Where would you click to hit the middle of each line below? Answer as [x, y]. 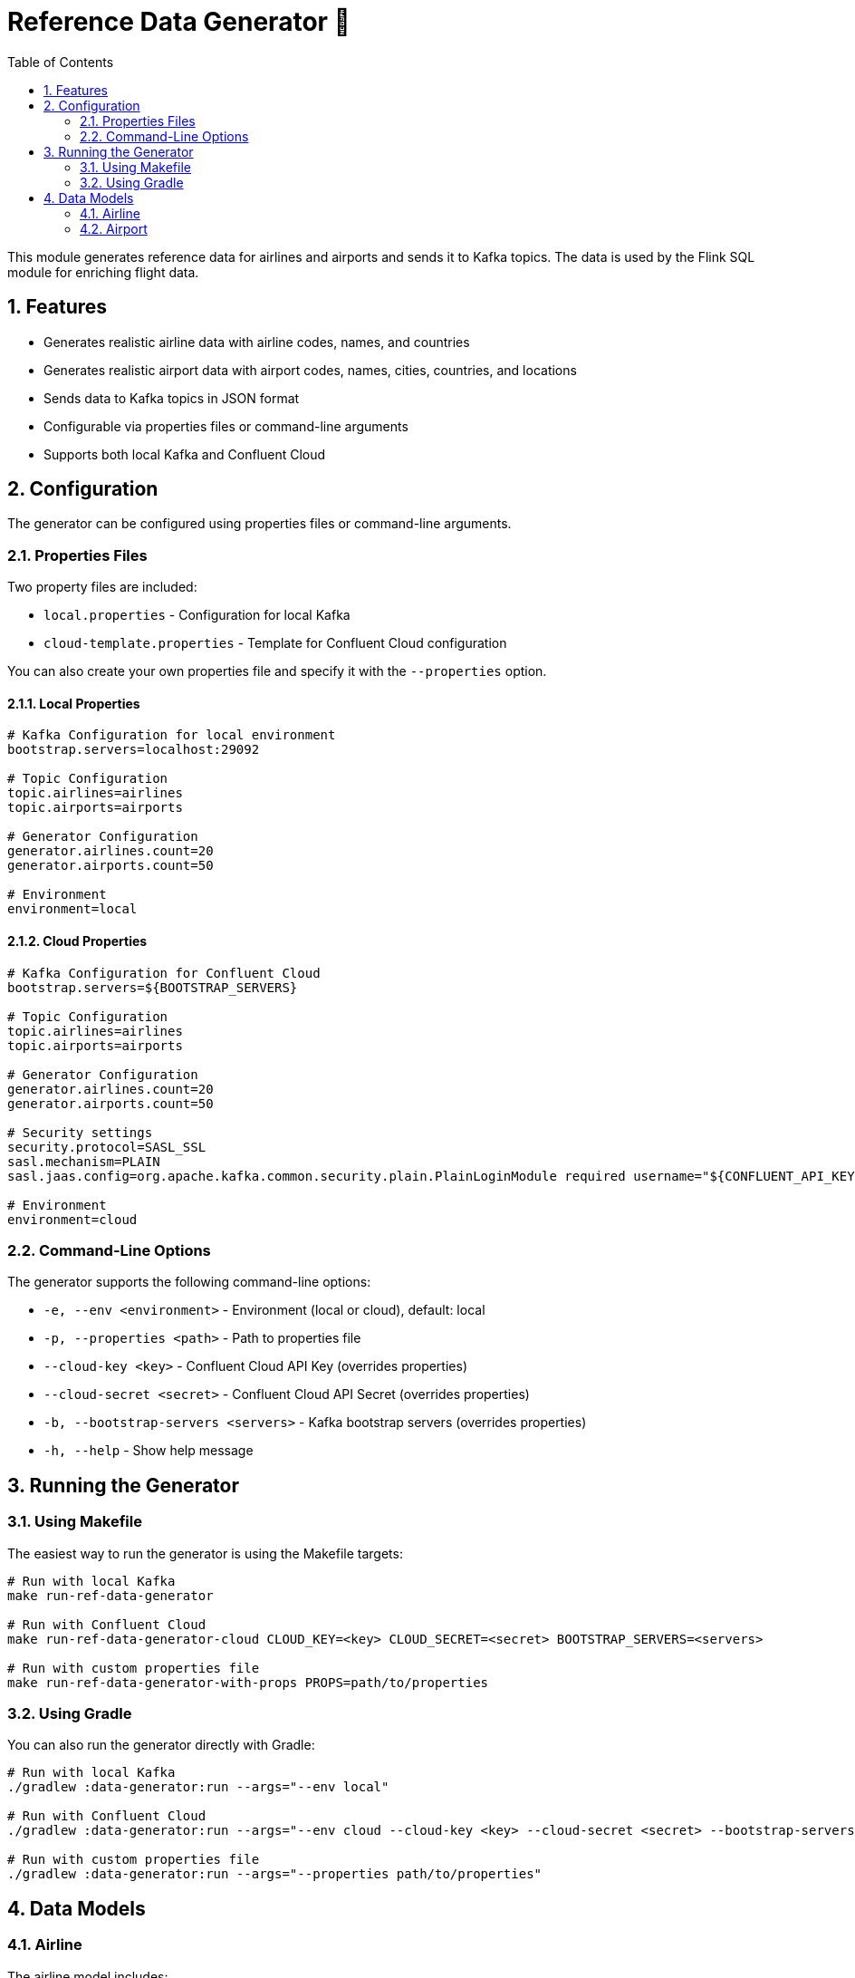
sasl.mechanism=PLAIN [84, 1161]
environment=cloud [72, 1219]
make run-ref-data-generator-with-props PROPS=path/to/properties [248, 1682]
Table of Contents [61, 62]
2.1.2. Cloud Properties [77, 941]
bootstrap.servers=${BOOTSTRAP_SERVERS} [153, 987]
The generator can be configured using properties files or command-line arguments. [259, 524]
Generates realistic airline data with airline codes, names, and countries [257, 342]
